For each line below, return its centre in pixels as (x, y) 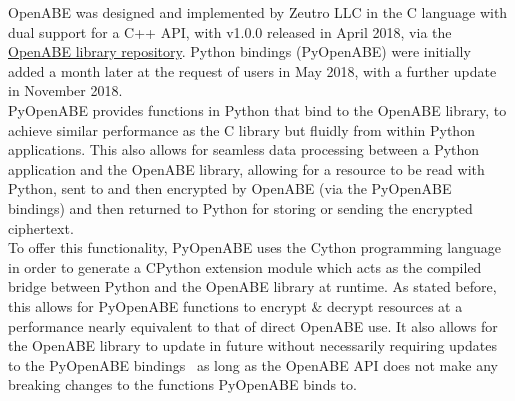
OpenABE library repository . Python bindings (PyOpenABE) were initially (239, 51)
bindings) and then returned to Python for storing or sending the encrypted (240, 207)
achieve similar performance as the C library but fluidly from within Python (241, 129)
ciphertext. (41, 227)
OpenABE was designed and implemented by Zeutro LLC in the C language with (258, 12)
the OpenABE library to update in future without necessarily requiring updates (252, 345)
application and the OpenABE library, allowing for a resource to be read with (246, 168)
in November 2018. (65, 90)
